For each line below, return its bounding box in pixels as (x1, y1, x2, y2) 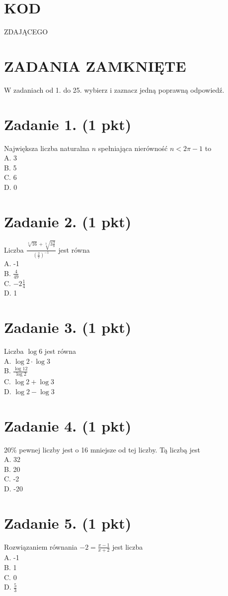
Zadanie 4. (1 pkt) (4, 415, 132, 436)
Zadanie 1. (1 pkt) (4, 114, 132, 134)
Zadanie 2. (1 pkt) (4, 211, 132, 231)
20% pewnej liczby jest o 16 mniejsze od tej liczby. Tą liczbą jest (4, 444, 200, 454)
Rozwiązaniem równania (4, 541, 77, 552)
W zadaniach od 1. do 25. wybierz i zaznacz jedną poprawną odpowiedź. (4, 84, 225, 95)
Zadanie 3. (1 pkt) (4, 317, 132, 337)
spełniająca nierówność (98, 143, 168, 153)
